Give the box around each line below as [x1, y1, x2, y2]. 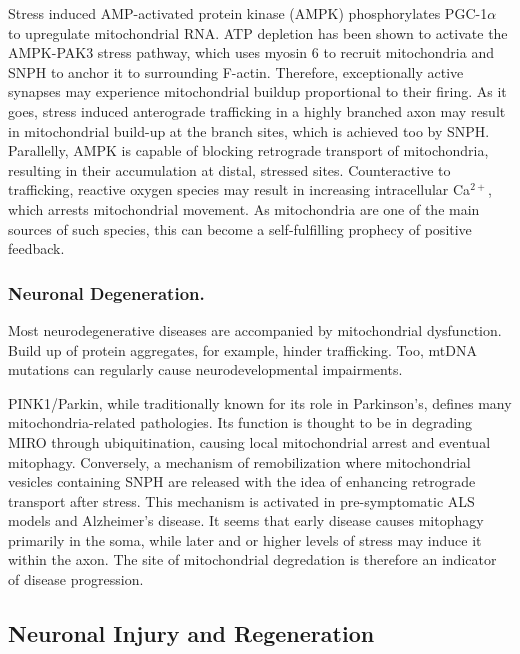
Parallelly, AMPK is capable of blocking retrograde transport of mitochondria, [8, 140, 489, 161]
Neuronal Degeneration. [8, 280, 205, 305]
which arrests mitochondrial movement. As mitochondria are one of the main [8, 198, 480, 219]
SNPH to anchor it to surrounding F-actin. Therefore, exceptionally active [8, 61, 464, 82]
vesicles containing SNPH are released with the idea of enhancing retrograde [8, 471, 476, 492]
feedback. [8, 238, 65, 259]
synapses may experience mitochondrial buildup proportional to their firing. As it [8, 81, 507, 102]
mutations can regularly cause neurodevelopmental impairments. [8, 359, 403, 380]
